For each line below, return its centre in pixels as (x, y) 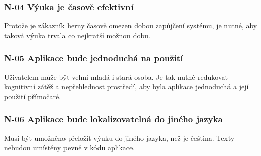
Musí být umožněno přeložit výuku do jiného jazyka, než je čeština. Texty (119, 138)
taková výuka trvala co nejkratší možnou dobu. (77, 35)
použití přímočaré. (33, 96)
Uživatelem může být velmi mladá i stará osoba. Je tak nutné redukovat (116, 76)
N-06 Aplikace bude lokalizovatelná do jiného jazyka (113, 119)
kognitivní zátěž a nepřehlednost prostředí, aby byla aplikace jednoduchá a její (126, 87)
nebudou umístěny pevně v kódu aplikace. (70, 148)
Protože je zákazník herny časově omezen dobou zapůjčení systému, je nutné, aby (131, 25)
